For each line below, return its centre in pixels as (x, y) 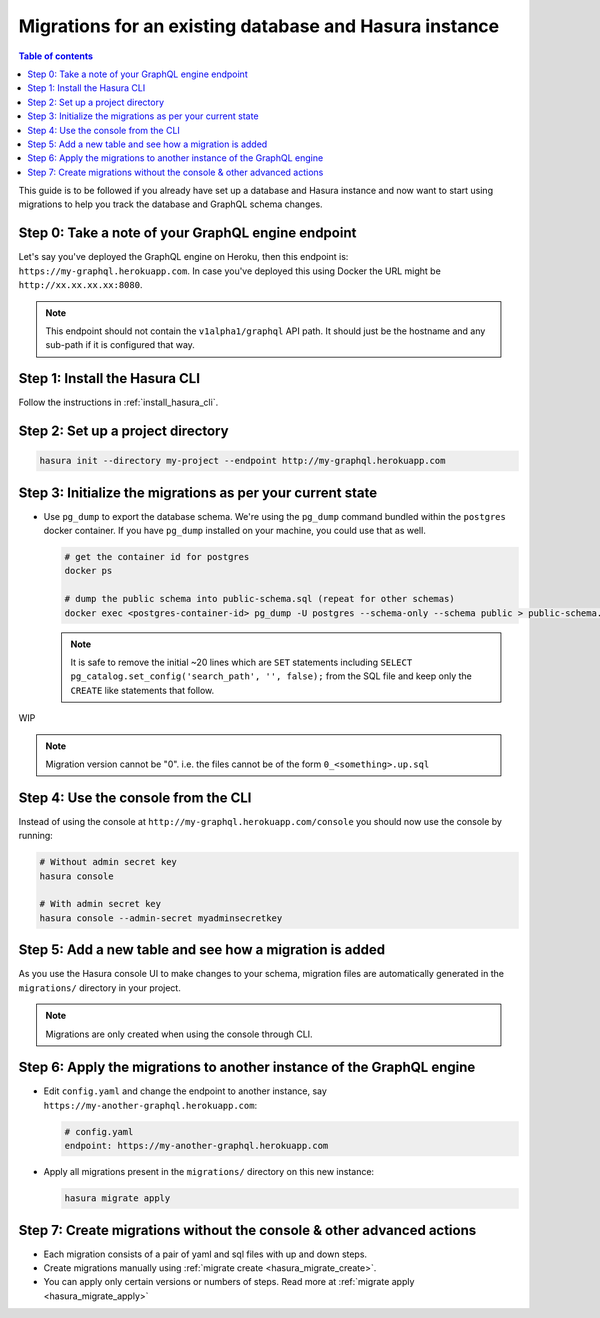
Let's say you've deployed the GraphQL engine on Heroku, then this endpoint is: (183, 257)
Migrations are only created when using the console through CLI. (179, 1034)
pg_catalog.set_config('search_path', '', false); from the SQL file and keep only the (271, 676)
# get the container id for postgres (157, 557)
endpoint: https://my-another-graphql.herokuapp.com (196, 1146)
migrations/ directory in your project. (100, 987)
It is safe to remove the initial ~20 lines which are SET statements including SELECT (241, 662)
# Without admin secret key (108, 862)
